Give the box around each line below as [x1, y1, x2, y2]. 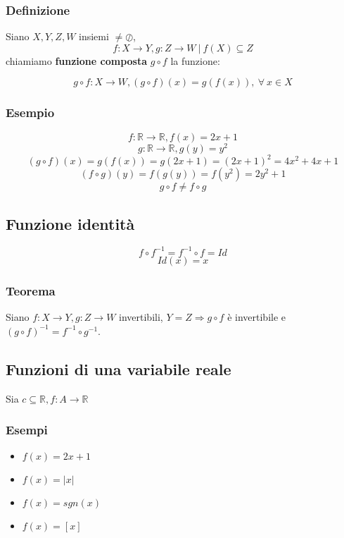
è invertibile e [227, 310, 286, 324]
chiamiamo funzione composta [6, 53, 148, 68]
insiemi [79, 29, 109, 44]
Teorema [6, 281, 56, 299]
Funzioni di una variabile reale [6, 357, 231, 379]
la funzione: [170, 53, 220, 68]
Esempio [6, 104, 55, 121]
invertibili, [119, 310, 163, 324]
